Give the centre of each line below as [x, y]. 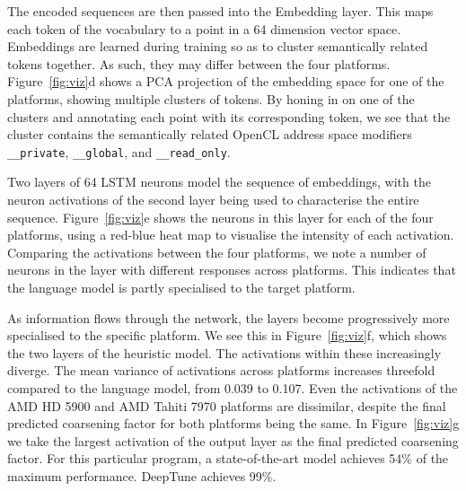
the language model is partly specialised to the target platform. [181, 287]
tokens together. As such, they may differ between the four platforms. [199, 63]
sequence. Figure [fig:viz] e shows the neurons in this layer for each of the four [220, 217]
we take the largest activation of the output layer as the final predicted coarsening [233, 440]
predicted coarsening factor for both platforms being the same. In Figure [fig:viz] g [233, 423]
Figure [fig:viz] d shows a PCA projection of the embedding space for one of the [226, 81]
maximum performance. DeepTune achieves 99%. [142, 475]
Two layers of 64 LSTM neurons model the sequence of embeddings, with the [219, 182]
